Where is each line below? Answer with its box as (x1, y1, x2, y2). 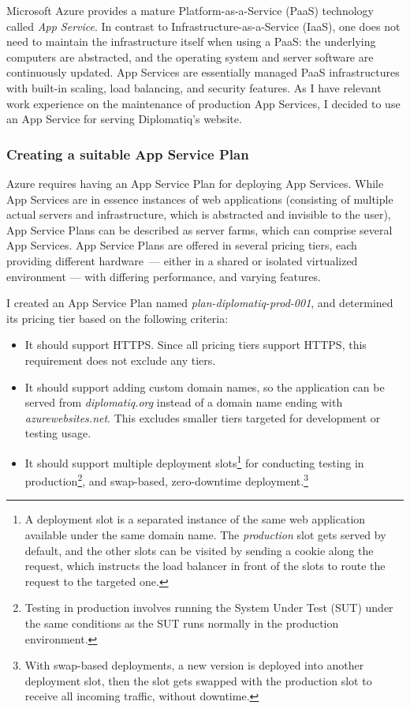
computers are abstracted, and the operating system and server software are (6, 48, 374, 65)
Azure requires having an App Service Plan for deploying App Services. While (6, 174, 384, 191)
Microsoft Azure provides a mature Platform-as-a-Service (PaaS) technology (6, 2, 374, 18)
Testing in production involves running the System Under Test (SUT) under (24, 599, 393, 616)
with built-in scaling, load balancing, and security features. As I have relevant (6, 79, 382, 96)
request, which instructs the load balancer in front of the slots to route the (24, 557, 386, 574)
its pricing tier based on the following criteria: (6, 309, 229, 326)
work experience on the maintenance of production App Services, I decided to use (6, 95, 401, 111)
